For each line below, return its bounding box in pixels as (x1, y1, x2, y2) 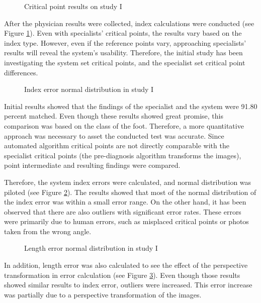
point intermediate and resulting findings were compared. (4, 160, 181, 170)
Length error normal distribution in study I (24, 243, 158, 253)
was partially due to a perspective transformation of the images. (4, 289, 202, 299)
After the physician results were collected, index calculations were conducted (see (4, 18, 254, 28)
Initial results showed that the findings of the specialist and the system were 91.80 (4, 100, 257, 111)
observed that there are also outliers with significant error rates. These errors (4, 206, 241, 217)
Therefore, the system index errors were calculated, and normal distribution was (4, 176, 251, 187)
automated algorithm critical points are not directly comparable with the (4, 140, 229, 151)
